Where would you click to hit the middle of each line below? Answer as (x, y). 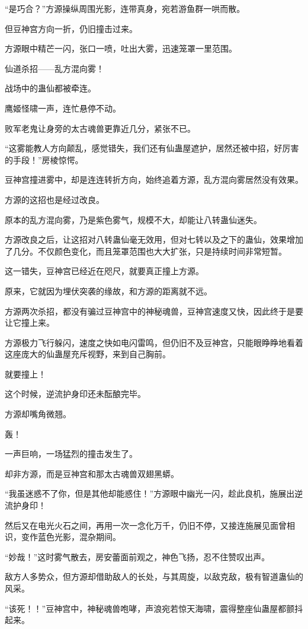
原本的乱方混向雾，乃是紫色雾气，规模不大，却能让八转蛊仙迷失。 (133, 219)
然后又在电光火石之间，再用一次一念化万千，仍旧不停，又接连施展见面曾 (146, 525)
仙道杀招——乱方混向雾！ (54, 68)
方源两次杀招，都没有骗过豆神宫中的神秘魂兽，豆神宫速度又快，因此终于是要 (154, 311)
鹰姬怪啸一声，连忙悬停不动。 (63, 108)
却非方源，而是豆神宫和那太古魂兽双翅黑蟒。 (92, 473)
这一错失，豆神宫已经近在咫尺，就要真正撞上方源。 (104, 271)
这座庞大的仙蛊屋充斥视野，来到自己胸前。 (88, 354)
